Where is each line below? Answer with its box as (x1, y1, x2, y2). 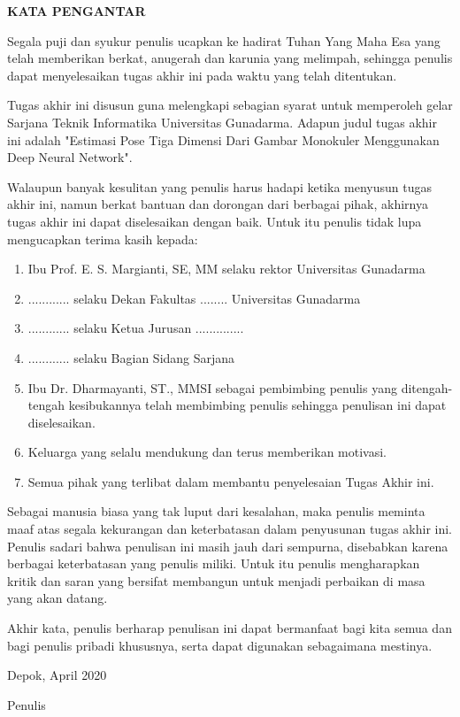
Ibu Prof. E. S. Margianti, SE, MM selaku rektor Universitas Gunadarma (27, 259, 425, 278)
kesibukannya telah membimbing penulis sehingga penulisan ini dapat (68, 396, 447, 414)
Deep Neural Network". (7, 148, 133, 166)
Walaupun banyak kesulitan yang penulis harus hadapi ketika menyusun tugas (7, 177, 433, 196)
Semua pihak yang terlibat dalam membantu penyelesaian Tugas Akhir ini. (27, 472, 434, 490)
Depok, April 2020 (7, 666, 107, 684)
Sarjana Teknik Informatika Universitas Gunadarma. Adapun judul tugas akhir (7, 112, 437, 131)
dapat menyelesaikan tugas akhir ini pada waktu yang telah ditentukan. (7, 66, 397, 84)
